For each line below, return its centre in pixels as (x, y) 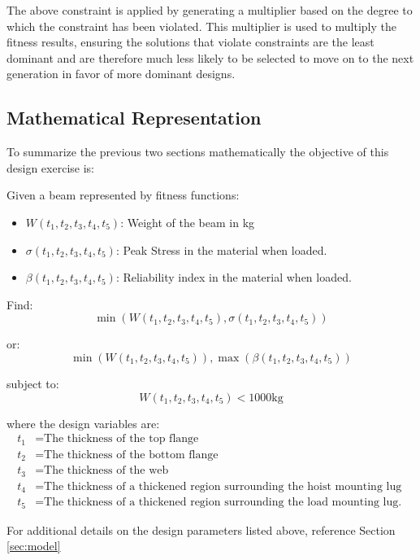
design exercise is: (50, 167)
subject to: (33, 383)
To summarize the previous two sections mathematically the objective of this (198, 152)
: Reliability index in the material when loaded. (234, 277)
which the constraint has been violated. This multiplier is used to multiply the (201, 26)
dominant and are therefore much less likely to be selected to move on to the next (210, 57)
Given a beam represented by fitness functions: (123, 195)
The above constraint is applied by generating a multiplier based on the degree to (210, 10)
